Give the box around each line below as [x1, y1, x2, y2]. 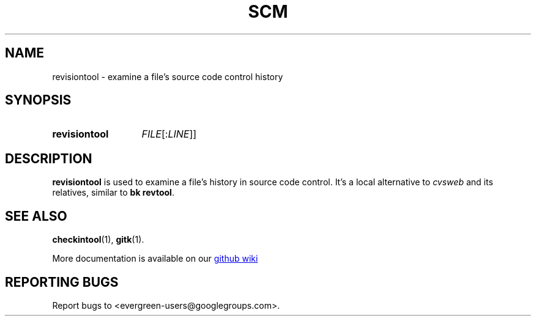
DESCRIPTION [5, 150, 92, 166]
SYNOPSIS [5, 92, 72, 108]
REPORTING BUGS [5, 274, 119, 290]
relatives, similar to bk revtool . [52, 187, 174, 198]
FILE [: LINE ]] [141, 128, 197, 141]
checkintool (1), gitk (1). [52, 234, 144, 245]
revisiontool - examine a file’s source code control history [52, 71, 283, 82]
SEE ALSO [5, 208, 67, 224]
